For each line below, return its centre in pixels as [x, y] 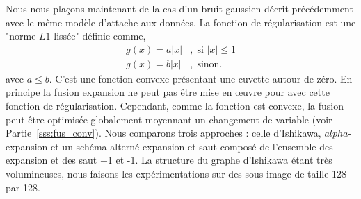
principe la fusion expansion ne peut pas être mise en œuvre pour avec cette [168, 92]
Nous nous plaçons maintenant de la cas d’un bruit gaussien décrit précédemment [179, 8]
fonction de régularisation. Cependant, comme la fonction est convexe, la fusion [175, 106]
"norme [21, 36]
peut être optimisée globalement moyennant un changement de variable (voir [169, 119]
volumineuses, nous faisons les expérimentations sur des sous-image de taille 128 [176, 173]
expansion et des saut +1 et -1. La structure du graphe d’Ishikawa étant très [169, 160]
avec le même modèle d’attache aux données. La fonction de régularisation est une [181, 22]
